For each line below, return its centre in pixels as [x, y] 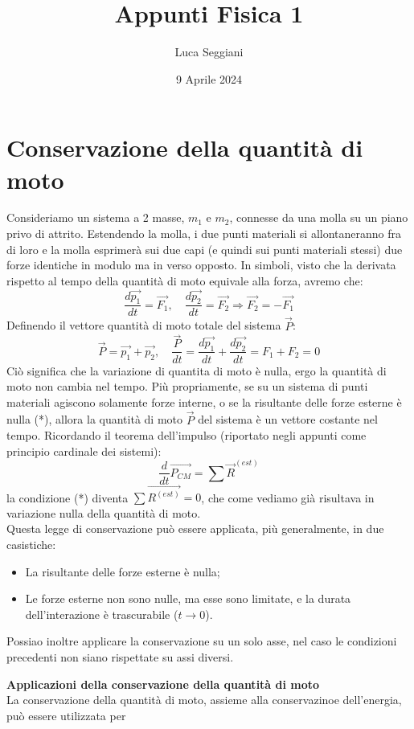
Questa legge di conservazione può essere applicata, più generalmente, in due [195, 528]
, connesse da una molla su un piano [319, 217]
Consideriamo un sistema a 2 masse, [96, 217]
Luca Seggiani [209, 52]
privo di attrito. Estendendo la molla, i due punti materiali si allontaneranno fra [204, 233]
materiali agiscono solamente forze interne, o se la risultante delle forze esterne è [204, 401]
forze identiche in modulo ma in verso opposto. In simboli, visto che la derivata [201, 265]
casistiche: [31, 545]
